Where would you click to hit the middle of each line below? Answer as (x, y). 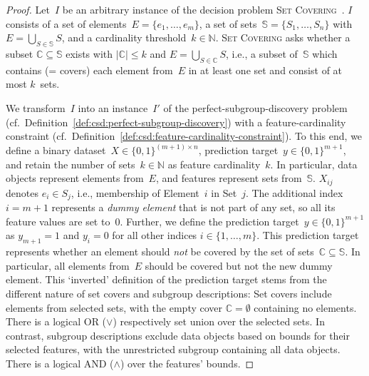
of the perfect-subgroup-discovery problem (255, 107)
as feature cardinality (214, 164)
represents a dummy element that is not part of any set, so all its (193, 207)
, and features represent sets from (229, 178)
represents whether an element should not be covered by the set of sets (160, 251)
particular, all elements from (68, 265)
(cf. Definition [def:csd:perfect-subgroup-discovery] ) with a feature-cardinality (176, 122)
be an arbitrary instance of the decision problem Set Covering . (203, 9)
